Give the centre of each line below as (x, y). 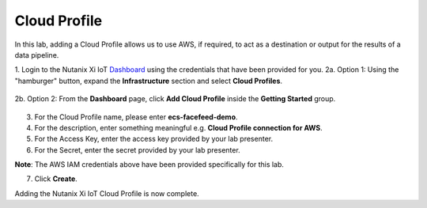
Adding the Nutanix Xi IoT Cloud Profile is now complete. (107, 193)
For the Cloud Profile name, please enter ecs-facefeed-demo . (136, 117)
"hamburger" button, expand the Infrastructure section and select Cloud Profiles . (149, 81)
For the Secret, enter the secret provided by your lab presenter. (137, 149)
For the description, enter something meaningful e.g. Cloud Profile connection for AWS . (179, 127)
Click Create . (56, 179)
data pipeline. (37, 55)
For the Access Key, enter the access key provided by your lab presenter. (153, 139)
